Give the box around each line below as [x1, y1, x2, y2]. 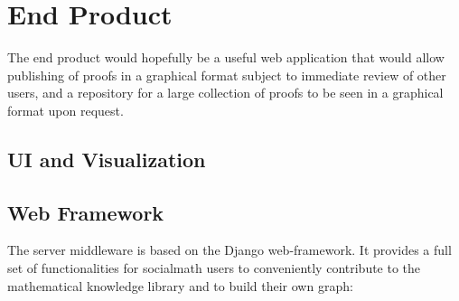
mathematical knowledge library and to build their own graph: [7, 276, 353, 295]
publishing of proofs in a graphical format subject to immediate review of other [7, 65, 446, 84]
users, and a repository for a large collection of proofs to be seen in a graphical [7, 83, 444, 102]
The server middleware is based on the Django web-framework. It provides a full [7, 240, 452, 259]
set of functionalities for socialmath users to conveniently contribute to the [7, 259, 421, 277]
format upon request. [7, 100, 124, 119]
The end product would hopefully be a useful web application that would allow [7, 48, 445, 67]
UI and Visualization [7, 145, 206, 173]
